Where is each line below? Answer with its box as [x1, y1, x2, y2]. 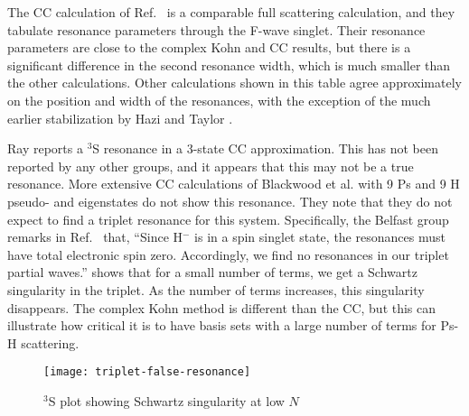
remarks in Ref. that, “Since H [7, 227, 183, 246]
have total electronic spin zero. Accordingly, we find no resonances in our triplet [7, 245, 449, 263]
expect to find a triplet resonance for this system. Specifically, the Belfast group [7, 209, 449, 228]
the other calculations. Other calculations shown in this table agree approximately [7, 73, 462, 92]
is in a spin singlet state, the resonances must [194, 227, 446, 246]
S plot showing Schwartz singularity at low [48, 391, 285, 410]
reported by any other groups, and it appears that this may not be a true [7, 156, 414, 175]
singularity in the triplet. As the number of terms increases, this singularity [7, 280, 425, 299]
